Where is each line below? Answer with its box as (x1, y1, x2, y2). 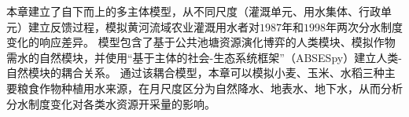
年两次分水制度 (326, 18, 403, 35)
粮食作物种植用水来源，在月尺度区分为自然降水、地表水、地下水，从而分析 (17, 79, 403, 96)
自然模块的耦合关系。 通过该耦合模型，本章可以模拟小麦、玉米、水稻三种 (6, 64, 385, 81)
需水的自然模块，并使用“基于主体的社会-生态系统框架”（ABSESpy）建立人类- (6, 49, 402, 65)
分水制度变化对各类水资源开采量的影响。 (6, 95, 216, 112)
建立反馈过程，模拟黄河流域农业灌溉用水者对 (28, 18, 260, 35)
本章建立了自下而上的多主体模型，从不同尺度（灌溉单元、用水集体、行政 (6, 3, 381, 19)
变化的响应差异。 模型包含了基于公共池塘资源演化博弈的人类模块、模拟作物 (6, 34, 396, 50)
